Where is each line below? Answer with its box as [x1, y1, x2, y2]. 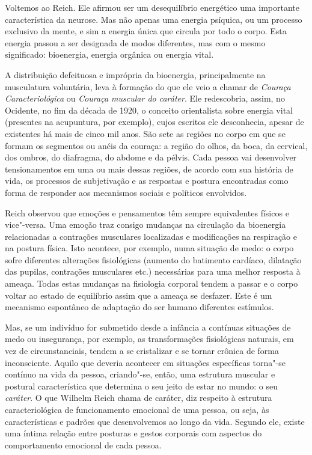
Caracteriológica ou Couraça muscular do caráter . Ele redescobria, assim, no [5, 92, 285, 105]
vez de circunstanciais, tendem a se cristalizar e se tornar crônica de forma [5, 344, 279, 357]
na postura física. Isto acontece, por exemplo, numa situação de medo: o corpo [5, 242, 294, 254]
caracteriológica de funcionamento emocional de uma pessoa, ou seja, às [5, 403, 269, 415]
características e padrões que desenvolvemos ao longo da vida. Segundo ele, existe [5, 415, 305, 427]
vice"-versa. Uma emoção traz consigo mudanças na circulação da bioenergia [5, 218, 286, 231]
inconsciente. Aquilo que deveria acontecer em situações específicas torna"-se [5, 356, 286, 368]
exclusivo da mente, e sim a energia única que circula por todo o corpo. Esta [5, 25, 287, 37]
